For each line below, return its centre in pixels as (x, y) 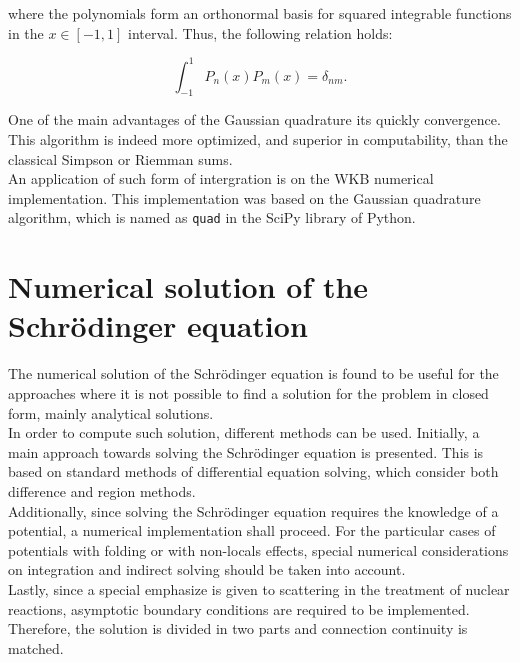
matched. (36, 647)
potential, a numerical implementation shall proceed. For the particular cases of (252, 530)
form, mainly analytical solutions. (111, 412)
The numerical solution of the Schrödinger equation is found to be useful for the (253, 373)
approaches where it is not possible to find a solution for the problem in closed (248, 393)
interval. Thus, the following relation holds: (260, 32)
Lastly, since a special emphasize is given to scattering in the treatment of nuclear (259, 588)
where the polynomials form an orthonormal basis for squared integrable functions (260, 13)
